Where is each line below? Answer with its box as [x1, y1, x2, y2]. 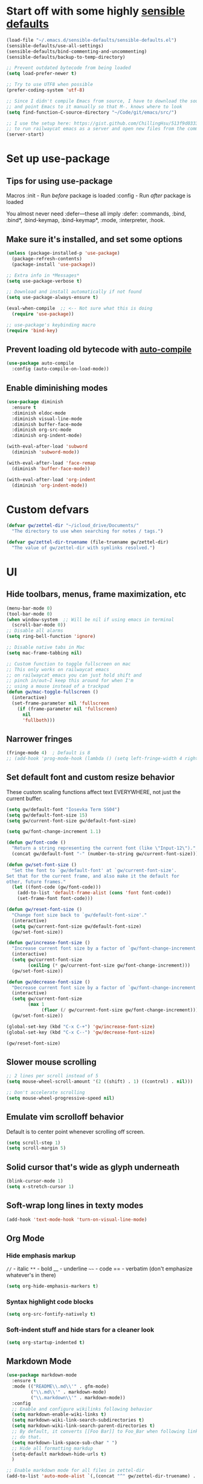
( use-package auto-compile [6, 360, 74, 367]
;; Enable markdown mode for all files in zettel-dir [6, 1468, 145, 1474]
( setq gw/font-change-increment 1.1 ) [6, 829, 101, 835]
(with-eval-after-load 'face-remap [6, 460, 96, 466]
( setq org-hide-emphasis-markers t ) [6, 1283, 98, 1290]
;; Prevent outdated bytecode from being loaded [6, 65, 131, 71]
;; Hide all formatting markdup [11, 1445, 94, 1451]
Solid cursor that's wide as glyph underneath [6, 1162, 180, 1172]
